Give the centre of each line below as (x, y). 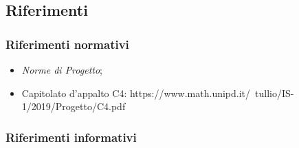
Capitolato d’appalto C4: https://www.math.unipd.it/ (136, 93)
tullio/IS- (275, 93)
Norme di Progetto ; (62, 70)
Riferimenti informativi (71, 137)
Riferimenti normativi (67, 44)
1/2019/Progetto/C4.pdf (74, 106)
